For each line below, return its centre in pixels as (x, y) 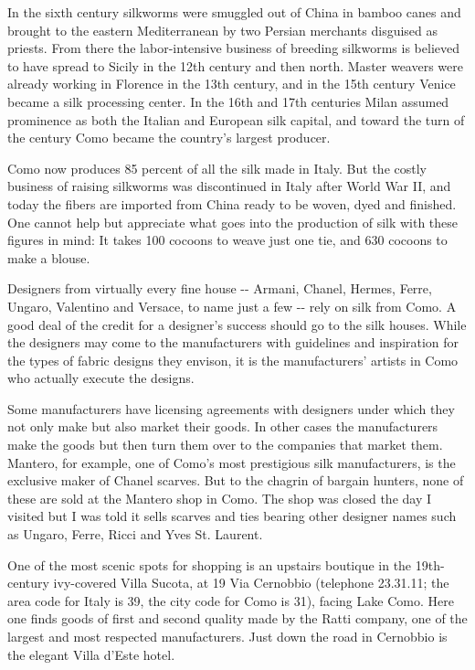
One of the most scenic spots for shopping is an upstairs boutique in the (210, 564)
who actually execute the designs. (101, 378)
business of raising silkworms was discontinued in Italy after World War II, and (229, 186)
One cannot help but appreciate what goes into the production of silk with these (233, 222)
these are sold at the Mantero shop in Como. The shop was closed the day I (220, 498)
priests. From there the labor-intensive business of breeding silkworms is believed (233, 48)
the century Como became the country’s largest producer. (169, 138)
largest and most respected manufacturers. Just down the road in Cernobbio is (227, 636)
